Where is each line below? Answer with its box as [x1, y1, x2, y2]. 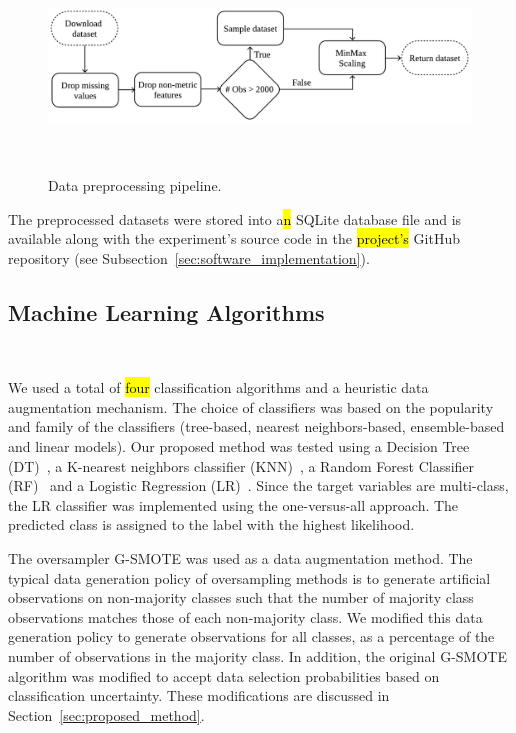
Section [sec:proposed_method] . [8, 704, 205, 725]
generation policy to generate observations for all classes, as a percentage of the [8, 626, 495, 647]
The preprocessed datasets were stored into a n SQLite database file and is [8, 208, 462, 229]
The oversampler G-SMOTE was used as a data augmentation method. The [8, 548, 473, 569]
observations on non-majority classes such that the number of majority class [8, 587, 474, 608]
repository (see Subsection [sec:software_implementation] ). [8, 247, 370, 268]
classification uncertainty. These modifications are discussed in [8, 685, 390, 706]
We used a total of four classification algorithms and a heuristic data [8, 377, 429, 398]
